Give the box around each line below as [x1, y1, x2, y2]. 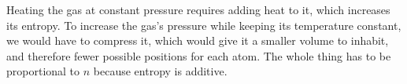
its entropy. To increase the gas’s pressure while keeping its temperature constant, [6, 16, 401, 33]
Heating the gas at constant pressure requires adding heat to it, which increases [6, 2, 390, 17]
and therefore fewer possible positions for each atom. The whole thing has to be [6, 47, 391, 64]
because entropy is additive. [93, 63, 228, 79]
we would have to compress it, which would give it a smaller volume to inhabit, [6, 32, 389, 49]
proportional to [6, 63, 80, 79]
